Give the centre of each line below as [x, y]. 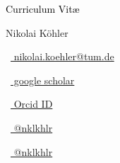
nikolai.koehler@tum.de [64, 56]
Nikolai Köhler [37, 32]
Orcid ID [33, 104]
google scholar [44, 80]
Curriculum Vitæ [43, 9]
